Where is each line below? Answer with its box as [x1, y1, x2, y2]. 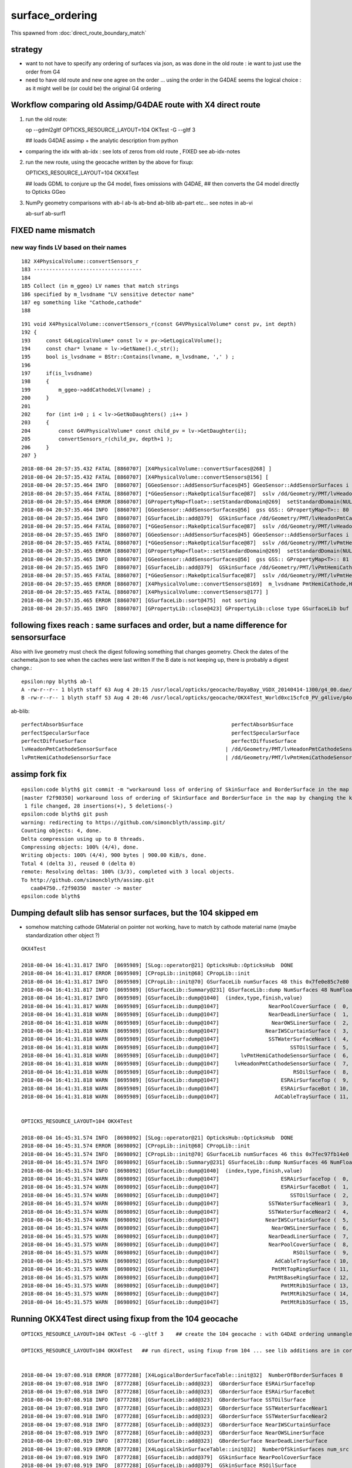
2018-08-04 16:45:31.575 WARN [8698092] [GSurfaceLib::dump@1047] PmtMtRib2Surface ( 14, [21, 1291, 349, 1297]
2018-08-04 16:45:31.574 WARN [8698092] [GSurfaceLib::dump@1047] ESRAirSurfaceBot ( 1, [21, 1184, 349, 1190]
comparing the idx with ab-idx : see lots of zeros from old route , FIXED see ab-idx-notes [25, 147, 241, 155]
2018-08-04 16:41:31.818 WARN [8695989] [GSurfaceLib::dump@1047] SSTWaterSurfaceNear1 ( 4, [21, 1036, 349, 1042]
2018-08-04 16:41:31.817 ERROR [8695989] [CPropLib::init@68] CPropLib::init [21, 970, 251, 977]
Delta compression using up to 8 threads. [21, 836, 145, 842]
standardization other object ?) [25, 931, 100, 939]
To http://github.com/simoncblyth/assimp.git [21, 877, 155, 883]
